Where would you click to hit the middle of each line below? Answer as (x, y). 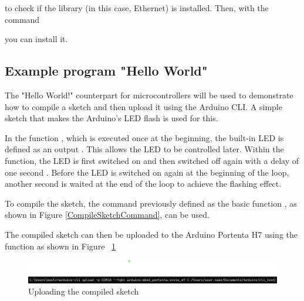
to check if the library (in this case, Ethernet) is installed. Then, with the (137, 8)
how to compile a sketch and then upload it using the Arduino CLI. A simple (143, 106)
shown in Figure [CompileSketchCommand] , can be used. (107, 215)
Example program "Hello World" (106, 71)
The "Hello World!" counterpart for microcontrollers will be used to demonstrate (149, 95)
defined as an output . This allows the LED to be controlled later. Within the (144, 149)
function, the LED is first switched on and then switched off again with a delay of (152, 160)
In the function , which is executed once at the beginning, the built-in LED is (144, 137)
